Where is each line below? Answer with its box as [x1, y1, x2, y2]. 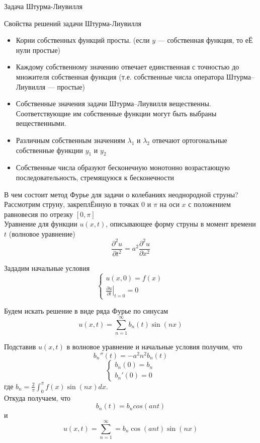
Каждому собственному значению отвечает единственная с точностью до [16, 61, 239, 72]
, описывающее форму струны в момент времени [106, 218, 256, 229]
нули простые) [16, 44, 61, 55]
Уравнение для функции [4, 218, 77, 229]
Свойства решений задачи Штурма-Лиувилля [4, 18, 142, 28]
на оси [159, 199, 180, 209]
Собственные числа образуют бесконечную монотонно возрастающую [16, 162, 230, 173]
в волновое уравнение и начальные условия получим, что [66, 341, 242, 352]
